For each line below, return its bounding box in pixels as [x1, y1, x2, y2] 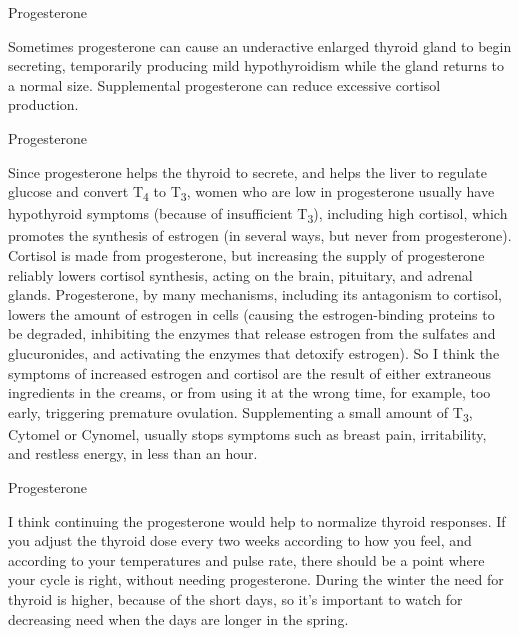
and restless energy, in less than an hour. [8, 443, 258, 464]
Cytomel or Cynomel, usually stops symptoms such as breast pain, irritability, [8, 423, 487, 444]
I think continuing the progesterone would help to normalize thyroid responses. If [8, 510, 506, 531]
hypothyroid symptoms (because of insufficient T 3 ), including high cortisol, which [8, 203, 508, 227]
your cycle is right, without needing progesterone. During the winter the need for [8, 569, 504, 590]
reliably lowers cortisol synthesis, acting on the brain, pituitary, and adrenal [8, 264, 473, 285]
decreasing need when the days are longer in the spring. [8, 608, 349, 629]
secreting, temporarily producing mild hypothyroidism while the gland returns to [8, 55, 505, 76]
